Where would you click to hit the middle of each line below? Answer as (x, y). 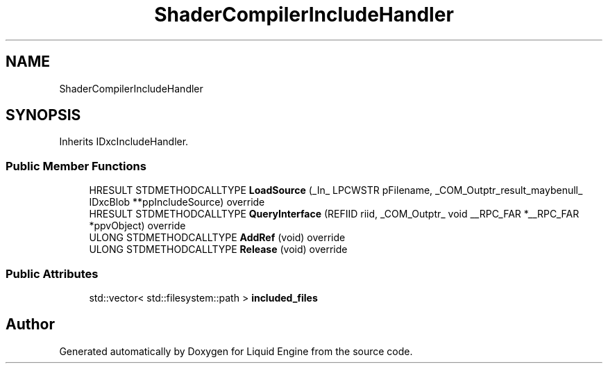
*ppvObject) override (137, 226)
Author (30, 325)
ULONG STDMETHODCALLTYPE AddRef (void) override (217, 238)
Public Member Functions (76, 166)
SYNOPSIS (43, 115)
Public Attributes (52, 273)
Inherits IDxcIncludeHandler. (124, 142)
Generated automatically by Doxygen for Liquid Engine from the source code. (236, 351)
